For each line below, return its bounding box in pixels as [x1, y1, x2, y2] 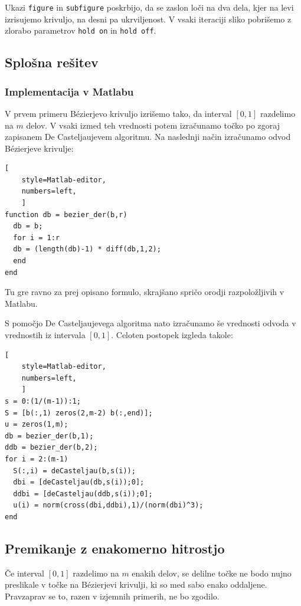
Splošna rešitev [5, 53, 99, 71]
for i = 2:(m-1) [5, 454, 68, 463]
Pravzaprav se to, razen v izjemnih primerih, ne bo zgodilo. [5, 589, 220, 602]
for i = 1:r [13, 233, 60, 242]
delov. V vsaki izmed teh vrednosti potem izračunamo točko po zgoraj [26, 119, 280, 131]
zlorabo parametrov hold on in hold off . [5, 24, 156, 37]
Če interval [5, 566, 44, 579]
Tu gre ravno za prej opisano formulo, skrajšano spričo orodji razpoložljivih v [5, 286, 284, 298]
